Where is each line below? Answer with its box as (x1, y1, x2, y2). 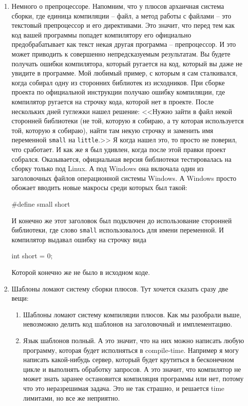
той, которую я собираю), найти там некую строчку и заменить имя (11, 125, 213, 135)
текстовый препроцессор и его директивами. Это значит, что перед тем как (11, 20, 235, 30)
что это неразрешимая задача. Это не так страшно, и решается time (23, 383, 225, 393)
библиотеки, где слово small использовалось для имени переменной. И (11, 225, 224, 235)
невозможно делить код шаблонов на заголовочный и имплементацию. (23, 319, 232, 329)
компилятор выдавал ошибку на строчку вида (11, 234, 147, 244)
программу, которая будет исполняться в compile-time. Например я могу (23, 345, 239, 355)
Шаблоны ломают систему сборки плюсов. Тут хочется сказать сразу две (11, 283, 229, 293)
